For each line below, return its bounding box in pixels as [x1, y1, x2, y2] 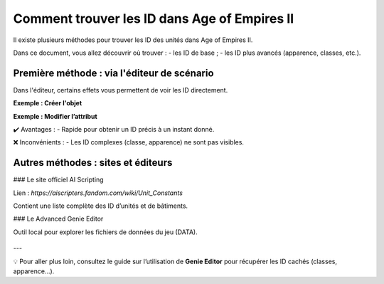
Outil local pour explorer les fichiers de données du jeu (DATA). [13, 228, 198, 236]
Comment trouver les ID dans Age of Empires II [13, 11, 294, 26]
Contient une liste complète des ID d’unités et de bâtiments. [13, 201, 188, 210]
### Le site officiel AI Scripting [13, 175, 104, 184]
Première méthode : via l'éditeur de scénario [13, 67, 214, 79]
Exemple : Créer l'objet [13, 99, 82, 107]
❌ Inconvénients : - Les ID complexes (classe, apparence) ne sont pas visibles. [13, 138, 245, 147]
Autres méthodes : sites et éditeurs [13, 157, 173, 169]
